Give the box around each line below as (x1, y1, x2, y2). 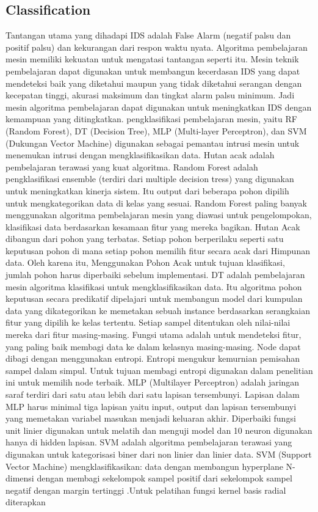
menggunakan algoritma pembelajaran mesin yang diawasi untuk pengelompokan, (5, 208, 312, 221)
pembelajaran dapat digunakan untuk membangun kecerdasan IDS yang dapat (5, 64, 300, 77)
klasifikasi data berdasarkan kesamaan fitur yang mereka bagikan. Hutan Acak (5, 220, 300, 233)
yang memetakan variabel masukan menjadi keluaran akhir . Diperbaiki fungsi (5, 412, 296, 425)
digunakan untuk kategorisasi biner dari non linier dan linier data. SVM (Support (5, 447, 312, 460)
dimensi (5, 472, 34, 485)
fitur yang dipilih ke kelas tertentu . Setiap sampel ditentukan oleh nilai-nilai (5, 316, 291, 329)
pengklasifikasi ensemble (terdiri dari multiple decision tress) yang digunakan (5, 172, 294, 185)
